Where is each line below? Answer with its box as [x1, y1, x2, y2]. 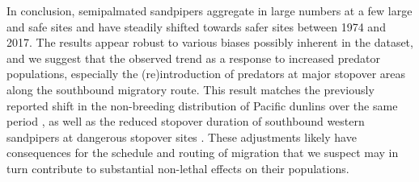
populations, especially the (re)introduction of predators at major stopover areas [6, 65, 406, 82]
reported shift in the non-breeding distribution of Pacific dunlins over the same [6, 97, 398, 114]
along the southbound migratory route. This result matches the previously [6, 81, 375, 97]
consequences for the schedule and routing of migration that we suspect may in [6, 144, 399, 161]
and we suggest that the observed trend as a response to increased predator [6, 49, 380, 66]
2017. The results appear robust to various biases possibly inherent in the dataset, [6, 34, 413, 51]
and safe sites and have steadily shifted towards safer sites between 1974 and [6, 18, 386, 35]
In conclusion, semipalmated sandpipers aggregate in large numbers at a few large [6, 2, 413, 19]
